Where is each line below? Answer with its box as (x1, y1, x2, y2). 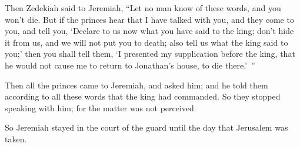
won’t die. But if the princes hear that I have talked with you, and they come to (5, 13, 294, 25)
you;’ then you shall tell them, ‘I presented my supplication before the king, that (5, 47, 295, 60)
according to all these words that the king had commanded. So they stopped (5, 90, 281, 102)
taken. (5, 132, 27, 145)
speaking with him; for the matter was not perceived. (5, 101, 196, 114)
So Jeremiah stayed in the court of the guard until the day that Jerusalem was (5, 121, 288, 134)
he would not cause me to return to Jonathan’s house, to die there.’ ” (5, 59, 255, 71)
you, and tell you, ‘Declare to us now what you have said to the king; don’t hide (5, 25, 294, 37)
